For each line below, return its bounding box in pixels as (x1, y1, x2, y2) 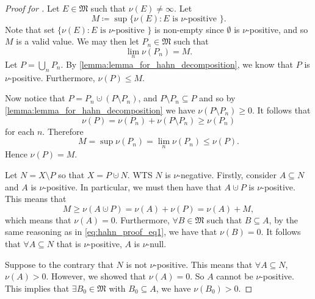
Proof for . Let (5, 2, 60, 14)
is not (126, 258, 147, 270)
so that (58, 168, 85, 181)
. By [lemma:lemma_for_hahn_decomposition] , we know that (60, 58, 294, 70)
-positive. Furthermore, (9, 71, 95, 84)
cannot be (216, 270, 253, 283)
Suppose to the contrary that (5, 258, 114, 270)
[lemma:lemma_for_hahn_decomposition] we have (5, 103, 195, 116)
